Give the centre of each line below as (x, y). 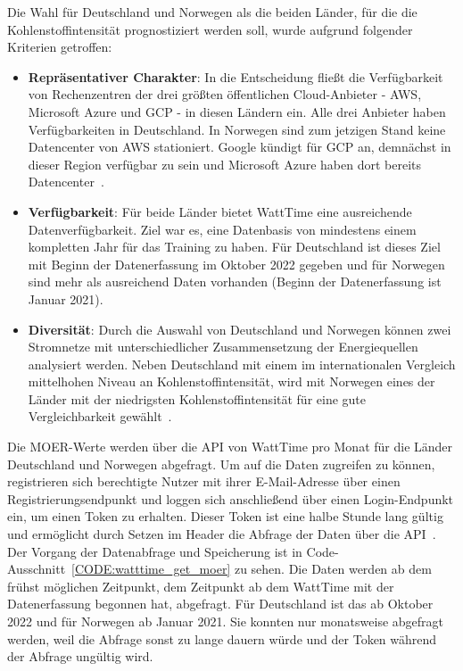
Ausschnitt (37, 569)
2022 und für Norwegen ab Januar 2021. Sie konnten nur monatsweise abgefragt (226, 621)
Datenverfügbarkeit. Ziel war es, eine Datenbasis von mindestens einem (222, 229)
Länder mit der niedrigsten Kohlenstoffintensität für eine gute (197, 398)
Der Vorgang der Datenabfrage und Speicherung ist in (155, 551)
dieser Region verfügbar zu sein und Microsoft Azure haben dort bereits (225, 164)
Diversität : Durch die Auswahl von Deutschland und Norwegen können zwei (240, 329)
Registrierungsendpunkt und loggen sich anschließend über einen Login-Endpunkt (231, 498)
